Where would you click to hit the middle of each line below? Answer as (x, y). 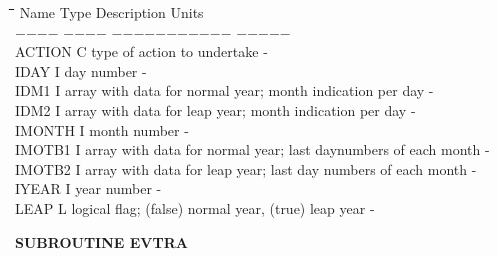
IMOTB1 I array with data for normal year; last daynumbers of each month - (252, 149)
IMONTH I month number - (102, 129)
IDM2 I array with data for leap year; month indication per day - (215, 109)
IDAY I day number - (81, 70)
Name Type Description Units (111, 12)
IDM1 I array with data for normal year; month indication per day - (224, 90)
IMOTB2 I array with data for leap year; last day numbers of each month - (246, 168)
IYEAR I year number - (88, 188)
